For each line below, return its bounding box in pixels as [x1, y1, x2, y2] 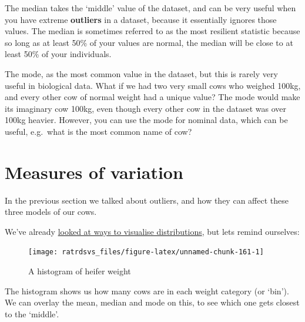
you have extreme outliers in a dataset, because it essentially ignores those [5, 13, 277, 25]
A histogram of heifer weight [28, 265, 131, 277]
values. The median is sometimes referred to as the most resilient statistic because [5, 25, 300, 37]
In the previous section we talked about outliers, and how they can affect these [5, 194, 289, 206]
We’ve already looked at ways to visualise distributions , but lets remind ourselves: [5, 225, 300, 237]
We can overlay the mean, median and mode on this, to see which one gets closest [5, 296, 300, 308]
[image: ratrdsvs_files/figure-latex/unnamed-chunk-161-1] [28, 248, 264, 257]
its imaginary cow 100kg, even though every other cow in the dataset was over [5, 102, 287, 114]
